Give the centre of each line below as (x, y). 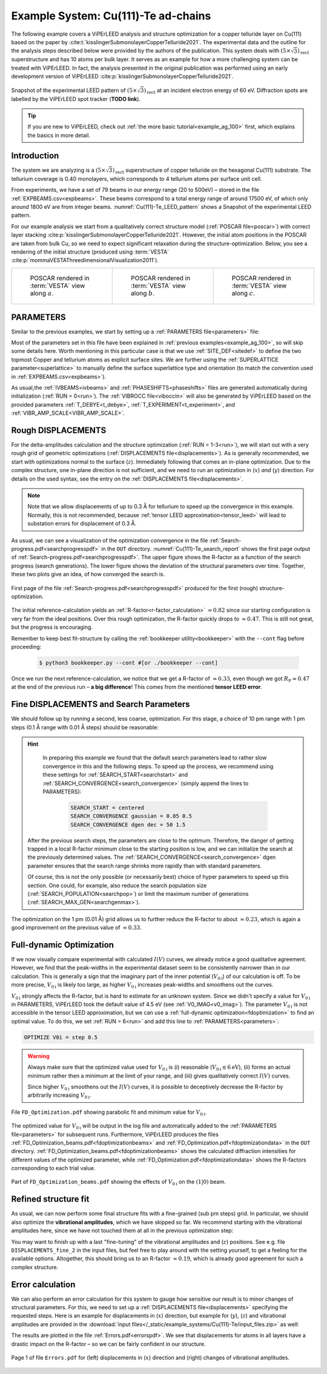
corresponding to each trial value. (53, 1168)
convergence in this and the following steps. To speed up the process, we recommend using (158, 766)
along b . (143, 293)
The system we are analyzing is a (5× (58, 170)
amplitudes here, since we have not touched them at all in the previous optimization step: (122, 1231)
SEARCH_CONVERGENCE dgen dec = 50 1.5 (128, 824)
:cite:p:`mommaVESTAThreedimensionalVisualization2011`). (85, 260)
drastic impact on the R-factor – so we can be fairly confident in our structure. (108, 1344)
